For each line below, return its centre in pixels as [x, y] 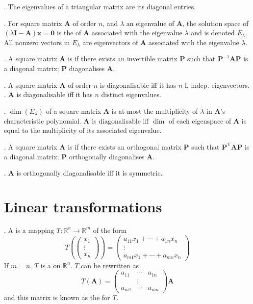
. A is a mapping [29, 230]
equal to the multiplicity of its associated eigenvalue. [83, 130]
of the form [110, 230]
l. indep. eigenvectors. [217, 85]
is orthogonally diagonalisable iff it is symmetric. [89, 173]
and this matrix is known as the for [57, 297]
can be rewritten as [110, 265]
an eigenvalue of [150, 23]
